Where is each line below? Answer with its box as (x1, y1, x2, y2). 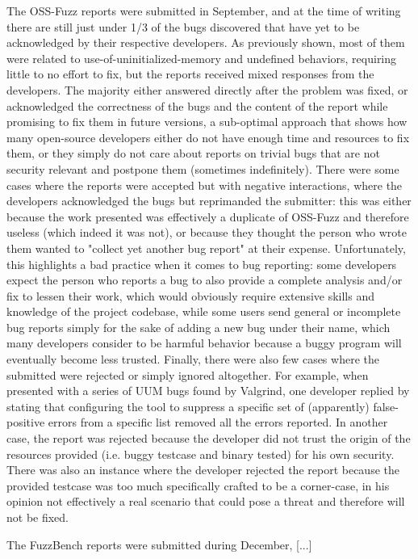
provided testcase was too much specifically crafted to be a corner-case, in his (6, 477, 390, 494)
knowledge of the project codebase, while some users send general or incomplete (6, 303, 401, 320)
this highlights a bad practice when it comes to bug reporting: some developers (6, 255, 397, 272)
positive (6, 414, 45, 431)
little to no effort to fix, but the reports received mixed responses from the (6, 65, 374, 82)
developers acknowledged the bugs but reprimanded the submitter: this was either (6, 192, 412, 209)
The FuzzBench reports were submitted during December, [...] (6, 536, 312, 553)
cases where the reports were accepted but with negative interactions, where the (6, 176, 403, 193)
